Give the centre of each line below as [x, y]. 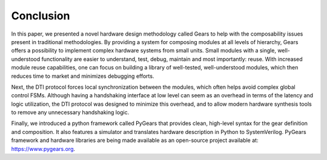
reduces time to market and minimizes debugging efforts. [83, 76]
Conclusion [41, 16]
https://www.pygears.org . [43, 149]
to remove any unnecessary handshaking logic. [70, 112]
